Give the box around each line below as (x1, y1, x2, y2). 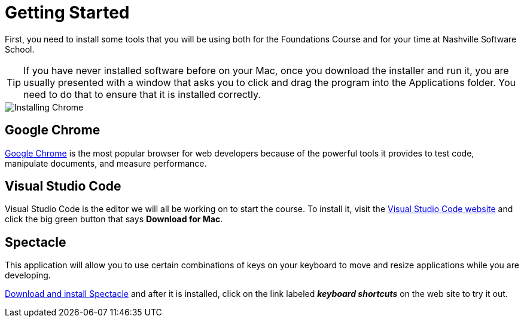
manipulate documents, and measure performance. (5, 158, 207, 168)
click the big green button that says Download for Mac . (5, 214, 223, 225)
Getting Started (5, 2, 130, 23)
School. (5, 44, 35, 54)
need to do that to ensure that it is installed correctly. (23, 88, 261, 100)
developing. (5, 270, 51, 281)
